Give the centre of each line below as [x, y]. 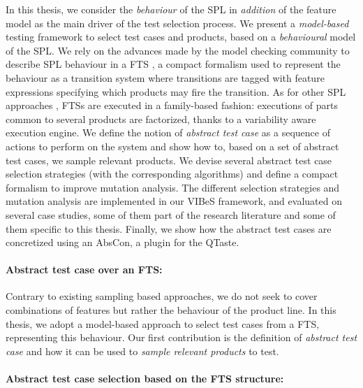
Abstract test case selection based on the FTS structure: [145, 379]
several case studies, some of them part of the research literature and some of [171, 214]
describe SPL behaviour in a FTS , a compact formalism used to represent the [173, 64]
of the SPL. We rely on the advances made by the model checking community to [178, 50]
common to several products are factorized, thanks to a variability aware [161, 118]
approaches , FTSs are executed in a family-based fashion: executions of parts [172, 105]
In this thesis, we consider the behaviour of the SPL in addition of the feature [171, 9]
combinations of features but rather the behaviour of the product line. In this [171, 310]
